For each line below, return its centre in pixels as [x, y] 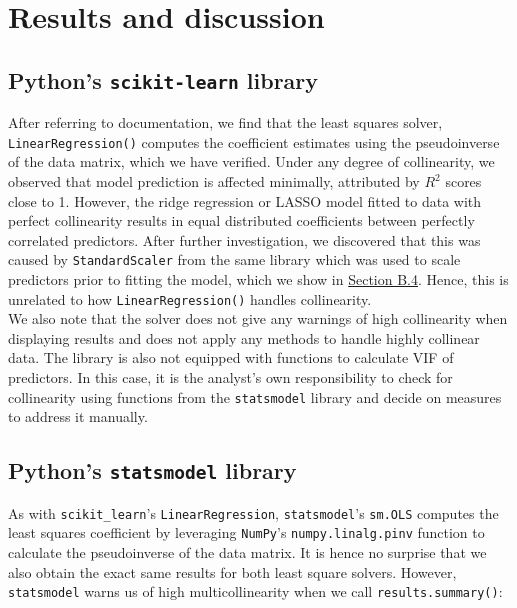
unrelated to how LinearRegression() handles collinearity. [190, 298]
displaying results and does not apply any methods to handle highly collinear [244, 337]
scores [463, 181]
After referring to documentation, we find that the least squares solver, [225, 122]
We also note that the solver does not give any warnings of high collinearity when [258, 318]
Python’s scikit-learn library [163, 79]
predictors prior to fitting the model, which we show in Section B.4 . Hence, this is [258, 279]
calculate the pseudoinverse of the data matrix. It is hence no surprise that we [247, 552]
